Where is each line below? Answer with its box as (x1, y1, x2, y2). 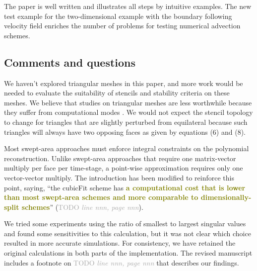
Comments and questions (4, 54, 136, 70)
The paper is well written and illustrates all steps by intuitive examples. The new (4, 1, 252, 11)
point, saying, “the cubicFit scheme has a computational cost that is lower (4, 182, 246, 192)
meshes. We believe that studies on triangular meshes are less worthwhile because (4, 97, 252, 107)
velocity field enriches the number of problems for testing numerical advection (4, 20, 241, 31)
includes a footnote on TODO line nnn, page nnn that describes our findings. (4, 257, 239, 268)
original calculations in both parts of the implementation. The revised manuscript (4, 248, 253, 258)
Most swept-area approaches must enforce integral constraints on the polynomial (4, 143, 249, 154)
